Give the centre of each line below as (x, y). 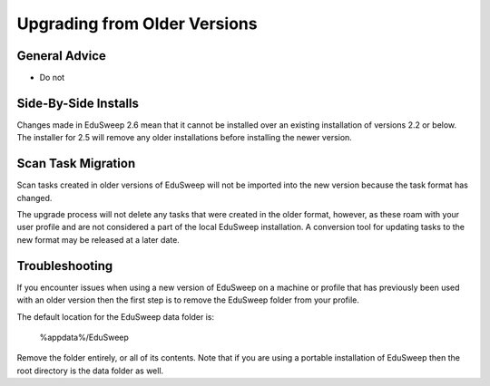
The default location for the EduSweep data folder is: (116, 316)
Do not (52, 78)
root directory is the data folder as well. (90, 371)
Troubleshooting (65, 266)
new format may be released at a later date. (98, 239)
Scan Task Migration (76, 164)
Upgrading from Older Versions (137, 24)
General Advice (61, 56)
